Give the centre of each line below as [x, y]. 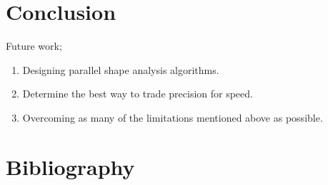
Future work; [34, 46]
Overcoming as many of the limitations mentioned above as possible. [173, 117]
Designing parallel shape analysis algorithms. [121, 69]
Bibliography [70, 166]
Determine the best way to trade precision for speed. [138, 94]
